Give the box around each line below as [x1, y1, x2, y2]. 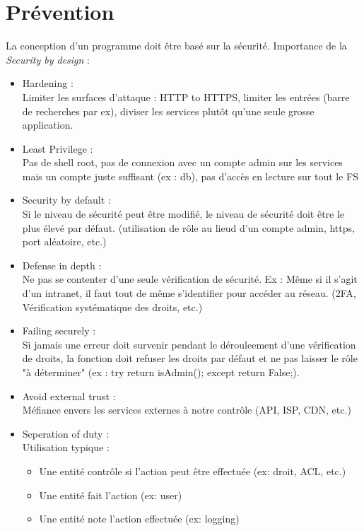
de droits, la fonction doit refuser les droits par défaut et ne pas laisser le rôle [22, 351, 358, 366]
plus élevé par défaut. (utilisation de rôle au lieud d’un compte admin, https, [22, 220, 355, 235]
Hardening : [22, 76, 74, 91]
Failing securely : [22, 323, 96, 338]
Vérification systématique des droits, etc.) [22, 299, 203, 314]
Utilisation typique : [22, 440, 110, 455]
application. [22, 117, 74, 132]
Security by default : [22, 192, 111, 207]
